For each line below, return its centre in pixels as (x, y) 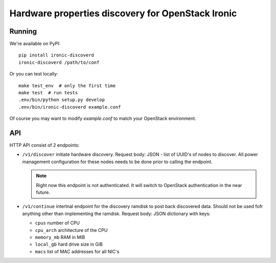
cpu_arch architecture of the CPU (71, 230)
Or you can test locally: (34, 74)
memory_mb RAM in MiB (60, 237)
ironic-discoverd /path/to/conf (59, 62)
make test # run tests (48, 93)
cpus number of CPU (57, 223)
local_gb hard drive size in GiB (69, 244)
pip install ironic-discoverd (56, 55)
